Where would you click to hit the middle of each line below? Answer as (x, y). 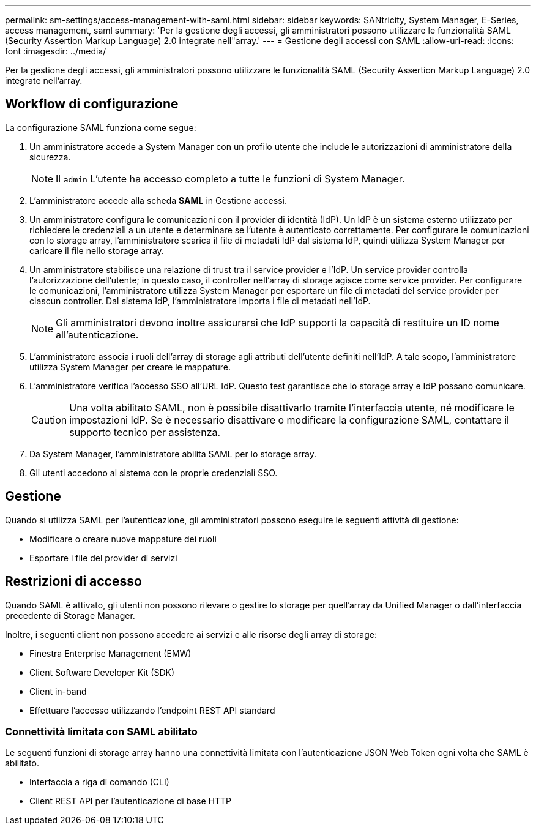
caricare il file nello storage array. (97, 250)
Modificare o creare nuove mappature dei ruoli (123, 539)
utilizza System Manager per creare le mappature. (130, 367)
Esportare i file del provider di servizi (103, 558)
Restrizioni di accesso (73, 581)
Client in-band (58, 691)
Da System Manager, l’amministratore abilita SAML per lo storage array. (173, 454)
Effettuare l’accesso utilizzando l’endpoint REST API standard (152, 710)
